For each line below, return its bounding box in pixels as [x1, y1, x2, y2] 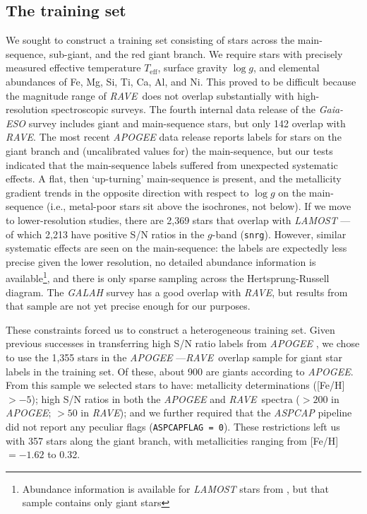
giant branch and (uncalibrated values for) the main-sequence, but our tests [6, 143, 333, 158]
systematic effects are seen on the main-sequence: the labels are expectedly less [6, 240, 347, 255]
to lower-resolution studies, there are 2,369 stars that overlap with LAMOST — [6, 212, 351, 227]
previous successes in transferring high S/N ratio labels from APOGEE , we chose [6, 336, 360, 351]
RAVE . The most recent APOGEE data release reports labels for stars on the [6, 129, 342, 144]
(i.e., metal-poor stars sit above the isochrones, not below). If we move [47, 199, 351, 214]
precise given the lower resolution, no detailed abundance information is [6, 254, 316, 269]
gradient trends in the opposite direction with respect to [6, 185, 249, 199]
